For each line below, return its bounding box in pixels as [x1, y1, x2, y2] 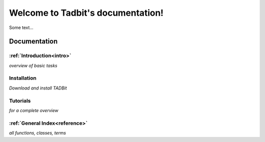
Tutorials [9, 97, 31, 104]
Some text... [9, 25, 34, 30]
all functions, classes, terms [9, 130, 66, 136]
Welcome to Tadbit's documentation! [9, 7, 164, 18]
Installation [9, 75, 37, 82]
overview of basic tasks [9, 62, 57, 68]
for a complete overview [9, 107, 58, 113]
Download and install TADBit [9, 85, 67, 91]
